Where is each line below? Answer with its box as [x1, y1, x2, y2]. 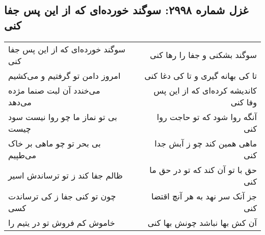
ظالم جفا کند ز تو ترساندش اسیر [8, 169, 123, 182]
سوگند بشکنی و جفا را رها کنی [150, 49, 257, 61]
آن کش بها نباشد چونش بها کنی [147, 216, 257, 228]
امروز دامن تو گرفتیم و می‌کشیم [8, 69, 121, 81]
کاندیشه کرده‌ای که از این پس [153, 84, 257, 96]
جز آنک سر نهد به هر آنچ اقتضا [151, 190, 257, 202]
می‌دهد [8, 96, 32, 108]
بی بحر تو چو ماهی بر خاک [8, 137, 101, 149]
